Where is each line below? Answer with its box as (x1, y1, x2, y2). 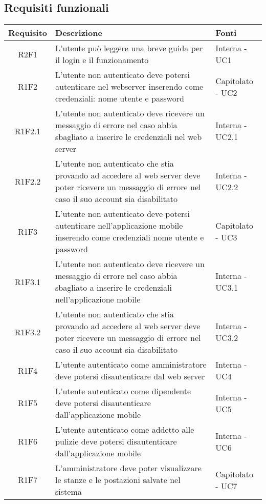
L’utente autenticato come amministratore (55, 358, 207, 371)
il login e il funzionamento (55, 54, 149, 66)
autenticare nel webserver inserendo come (55, 80, 204, 93)
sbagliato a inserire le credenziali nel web (55, 131, 202, 143)
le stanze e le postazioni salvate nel (55, 474, 181, 486)
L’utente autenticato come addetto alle (55, 424, 194, 436)
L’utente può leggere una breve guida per (55, 42, 203, 54)
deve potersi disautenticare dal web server (55, 370, 205, 382)
